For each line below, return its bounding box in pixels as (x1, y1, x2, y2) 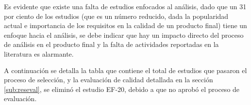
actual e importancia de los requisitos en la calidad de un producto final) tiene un (4, 20, 247, 30)
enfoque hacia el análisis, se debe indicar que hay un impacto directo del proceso (4, 30, 244, 40)
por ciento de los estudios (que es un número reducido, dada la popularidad (4, 11, 229, 21)
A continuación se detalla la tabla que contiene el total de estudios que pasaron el (4, 65, 247, 75)
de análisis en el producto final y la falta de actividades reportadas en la (4, 39, 219, 49)
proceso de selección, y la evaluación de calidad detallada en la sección (4, 75, 213, 85)
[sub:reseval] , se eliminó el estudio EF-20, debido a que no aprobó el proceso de (4, 84, 240, 94)
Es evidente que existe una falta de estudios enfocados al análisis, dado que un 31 (4, 1, 247, 11)
